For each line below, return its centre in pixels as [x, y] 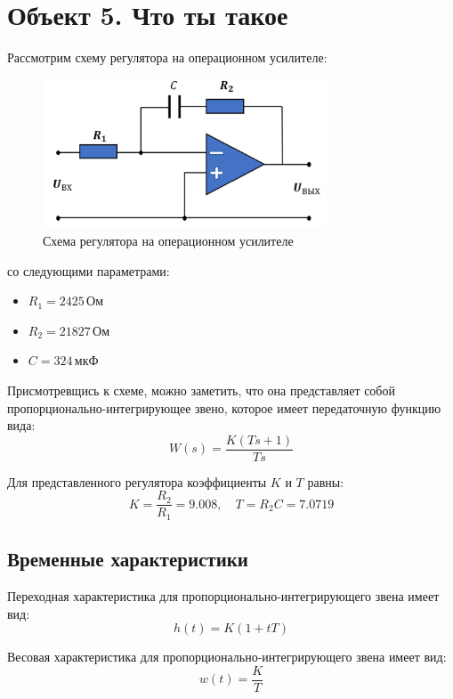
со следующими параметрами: [89, 270]
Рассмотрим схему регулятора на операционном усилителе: [167, 57]
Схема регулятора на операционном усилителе [168, 240]
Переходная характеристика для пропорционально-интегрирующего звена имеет [223, 596]
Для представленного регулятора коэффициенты [137, 481]
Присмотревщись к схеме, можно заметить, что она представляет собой [201, 390]
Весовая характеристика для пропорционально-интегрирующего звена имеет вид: [227, 657]
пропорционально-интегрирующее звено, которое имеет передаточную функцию [224, 407]
